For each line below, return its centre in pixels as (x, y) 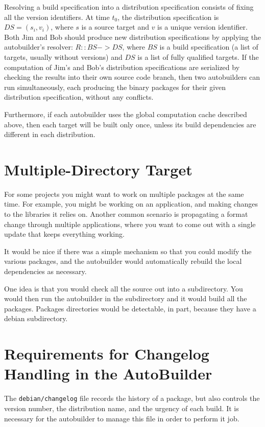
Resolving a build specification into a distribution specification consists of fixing (129, 7)
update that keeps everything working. (64, 234)
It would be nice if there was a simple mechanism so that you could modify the (128, 251)
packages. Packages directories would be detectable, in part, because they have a (130, 308)
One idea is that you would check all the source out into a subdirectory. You (124, 288)
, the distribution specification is (168, 17)
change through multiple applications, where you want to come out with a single (130, 224)
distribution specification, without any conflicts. (79, 97)
